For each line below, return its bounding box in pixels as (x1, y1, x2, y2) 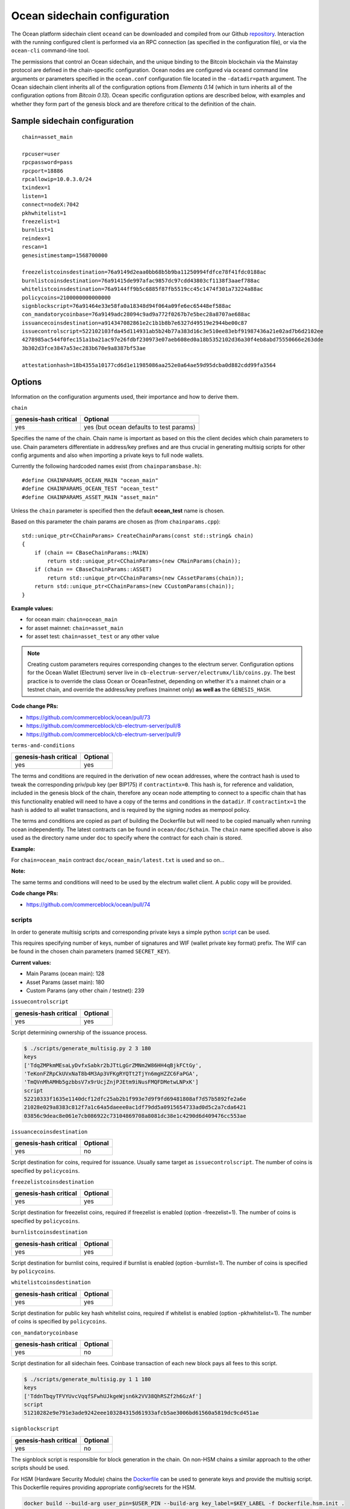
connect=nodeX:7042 (22, 201, 80, 208)
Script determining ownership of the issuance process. (11, 1029, 148, 1036)
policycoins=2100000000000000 (22, 294, 111, 301)
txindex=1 (22, 184, 51, 191)
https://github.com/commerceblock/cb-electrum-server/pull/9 (26, 730, 181, 738)
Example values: (11, 604, 54, 612)
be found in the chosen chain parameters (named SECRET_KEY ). (11, 948, 171, 955)
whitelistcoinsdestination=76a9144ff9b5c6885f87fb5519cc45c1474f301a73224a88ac (22, 286, 263, 293)
